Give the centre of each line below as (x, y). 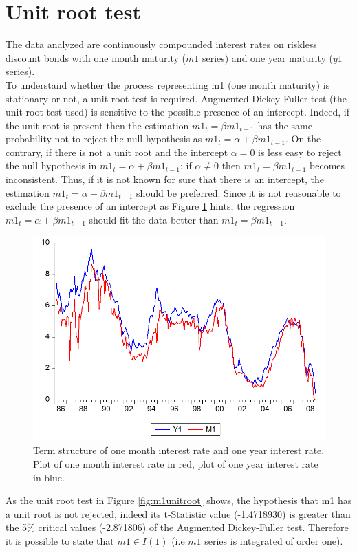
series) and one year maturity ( (267, 57)
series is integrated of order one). (274, 540)
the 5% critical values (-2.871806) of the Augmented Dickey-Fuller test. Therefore (177, 527)
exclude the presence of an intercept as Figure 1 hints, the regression (150, 206)
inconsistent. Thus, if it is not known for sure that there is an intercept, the (165, 179)
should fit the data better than (154, 219)
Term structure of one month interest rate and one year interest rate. (179, 450)
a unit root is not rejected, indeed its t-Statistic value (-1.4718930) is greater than (178, 513)
